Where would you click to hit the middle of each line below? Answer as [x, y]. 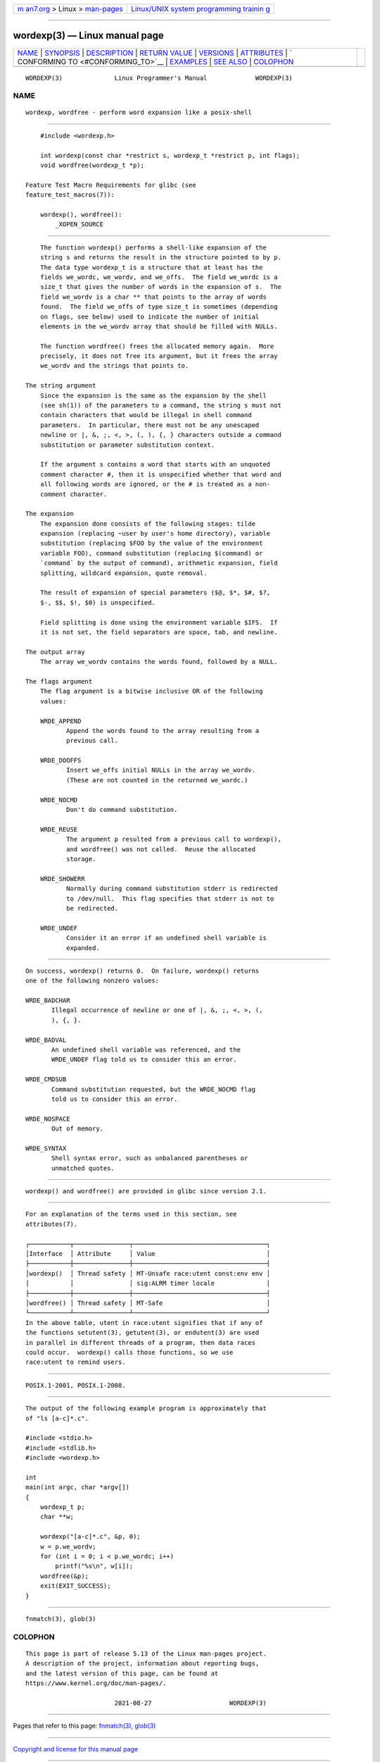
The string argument [61, 386]
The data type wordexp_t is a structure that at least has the [151, 267]
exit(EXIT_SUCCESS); [75, 1586]
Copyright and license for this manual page [76, 1749]
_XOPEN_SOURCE [80, 224]
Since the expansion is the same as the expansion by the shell [153, 395]
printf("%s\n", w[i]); [94, 1566]
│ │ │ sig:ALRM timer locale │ [148, 1283]
